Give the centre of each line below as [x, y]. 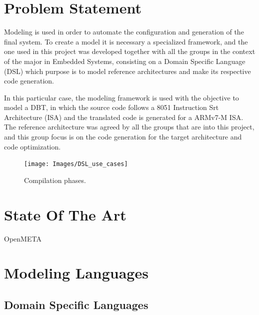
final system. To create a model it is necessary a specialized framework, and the [126, 41]
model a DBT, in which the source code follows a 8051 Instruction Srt [111, 107]
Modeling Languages [76, 273]
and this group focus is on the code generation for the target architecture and [123, 137]
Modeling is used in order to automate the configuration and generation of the [124, 32]
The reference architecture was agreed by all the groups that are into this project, [129, 127]
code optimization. [32, 146]
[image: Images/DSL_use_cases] [76, 164]
